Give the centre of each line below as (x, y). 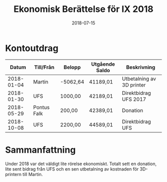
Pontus (41, 107)
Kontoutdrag (32, 48)
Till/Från (44, 67)
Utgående (103, 64)
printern (13, 174)
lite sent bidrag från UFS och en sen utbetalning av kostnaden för (72, 169)
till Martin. (33, 174)
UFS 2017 (134, 99)
